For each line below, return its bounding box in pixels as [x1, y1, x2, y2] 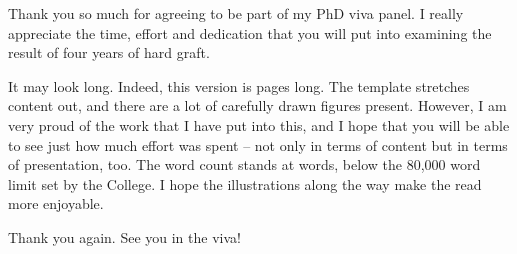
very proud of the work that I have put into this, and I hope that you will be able [8, 114, 510, 135]
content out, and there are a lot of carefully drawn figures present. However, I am [8, 95, 507, 116]
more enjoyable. [8, 193, 104, 214]
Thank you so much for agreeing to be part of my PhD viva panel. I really [8, 3, 464, 23]
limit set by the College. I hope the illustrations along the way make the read [8, 173, 482, 194]
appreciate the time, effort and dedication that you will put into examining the [8, 22, 492, 43]
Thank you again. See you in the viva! [8, 226, 241, 247]
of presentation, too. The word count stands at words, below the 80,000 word [8, 154, 481, 175]
